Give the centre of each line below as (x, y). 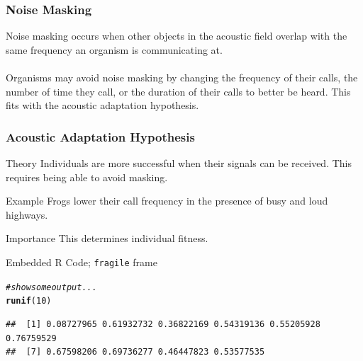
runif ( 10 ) (29, 301)
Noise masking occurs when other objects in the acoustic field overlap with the (177, 36)
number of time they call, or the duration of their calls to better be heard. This (178, 91)
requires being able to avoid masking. (87, 177)
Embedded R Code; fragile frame (82, 262)
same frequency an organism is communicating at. (114, 49)
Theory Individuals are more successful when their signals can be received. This (179, 163)
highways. (27, 214)
